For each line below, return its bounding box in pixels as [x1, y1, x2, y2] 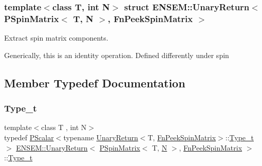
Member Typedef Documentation [4, 75, 185, 90]
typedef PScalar [4, 132, 54, 142]
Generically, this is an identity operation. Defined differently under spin [4, 49, 229, 60]
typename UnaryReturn [63, 132, 138, 142]
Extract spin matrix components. [4, 32, 108, 43]
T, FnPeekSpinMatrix [147, 132, 216, 142]
